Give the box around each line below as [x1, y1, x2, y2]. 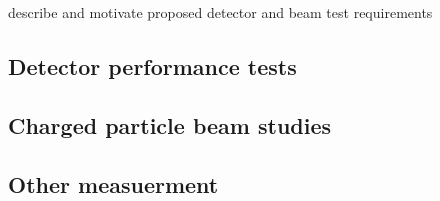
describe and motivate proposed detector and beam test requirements [8, 2, 433, 22]
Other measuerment [8, 168, 219, 199]
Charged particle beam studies [8, 109, 332, 140]
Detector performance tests [8, 50, 297, 81]
